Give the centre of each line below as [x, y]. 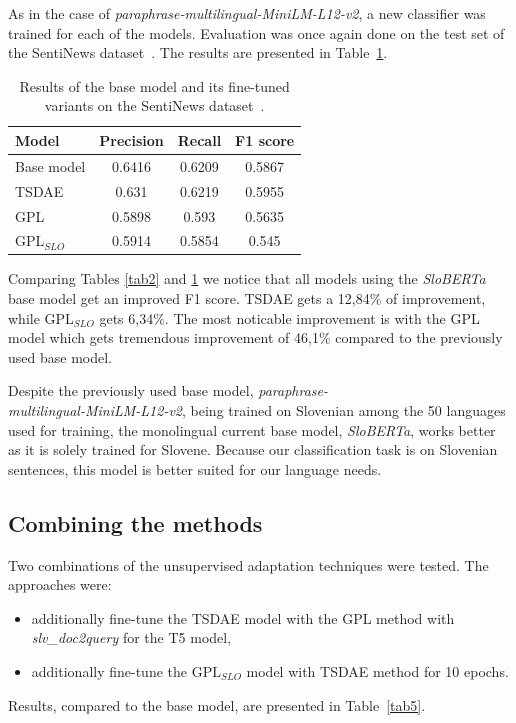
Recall [199, 139]
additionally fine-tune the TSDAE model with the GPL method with [243, 617]
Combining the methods [135, 522]
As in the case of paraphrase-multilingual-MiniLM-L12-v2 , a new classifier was [247, 13]
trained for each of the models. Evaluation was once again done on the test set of [256, 32]
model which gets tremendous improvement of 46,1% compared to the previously [255, 337]
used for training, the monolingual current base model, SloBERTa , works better [252, 429]
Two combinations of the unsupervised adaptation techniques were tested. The [248, 564]
